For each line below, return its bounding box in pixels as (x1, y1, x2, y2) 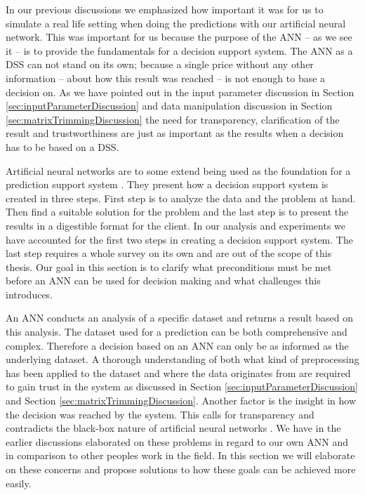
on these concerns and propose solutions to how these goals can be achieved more (6, 462, 356, 476)
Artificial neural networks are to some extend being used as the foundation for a (6, 163, 351, 178)
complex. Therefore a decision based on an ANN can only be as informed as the (6, 338, 349, 352)
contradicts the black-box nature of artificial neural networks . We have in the (6, 421, 341, 435)
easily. (6, 475, 32, 490)
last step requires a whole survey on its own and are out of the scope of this (6, 246, 332, 260)
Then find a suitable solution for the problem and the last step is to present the (6, 204, 349, 219)
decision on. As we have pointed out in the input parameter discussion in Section (6, 84, 354, 99)
